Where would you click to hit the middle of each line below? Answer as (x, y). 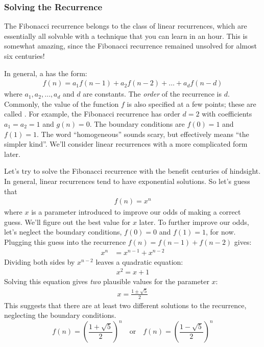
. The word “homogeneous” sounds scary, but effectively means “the (143, 134)
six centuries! (25, 56)
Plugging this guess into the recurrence (65, 241)
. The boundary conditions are (137, 124)
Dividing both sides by (40, 261)
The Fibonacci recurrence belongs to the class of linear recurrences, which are (126, 26)
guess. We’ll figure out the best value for (67, 222)
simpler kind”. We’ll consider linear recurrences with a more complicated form (126, 144)
